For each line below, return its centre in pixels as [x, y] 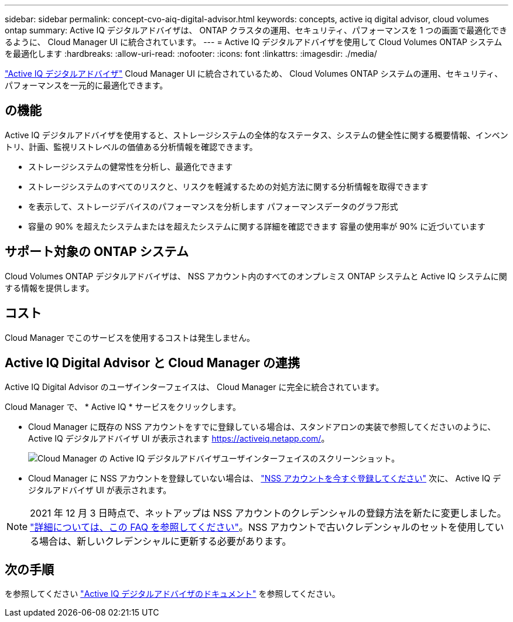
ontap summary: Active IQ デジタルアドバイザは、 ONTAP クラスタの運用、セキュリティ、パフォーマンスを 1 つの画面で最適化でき [256, 30]
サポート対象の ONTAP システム [97, 252]
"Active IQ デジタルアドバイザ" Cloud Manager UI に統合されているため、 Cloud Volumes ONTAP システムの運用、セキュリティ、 [254, 74]
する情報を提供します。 [49, 288]
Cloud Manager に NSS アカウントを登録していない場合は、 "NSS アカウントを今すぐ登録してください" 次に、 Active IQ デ [265, 479]
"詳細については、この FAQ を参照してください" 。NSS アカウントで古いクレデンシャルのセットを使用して [262, 527]
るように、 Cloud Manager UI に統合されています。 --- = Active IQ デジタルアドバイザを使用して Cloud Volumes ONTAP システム [254, 42]
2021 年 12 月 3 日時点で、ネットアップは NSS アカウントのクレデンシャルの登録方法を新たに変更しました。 [268, 513]
